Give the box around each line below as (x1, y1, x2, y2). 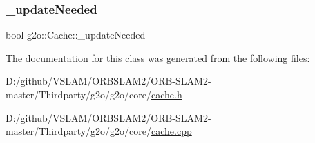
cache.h (151, 87, 182, 101)
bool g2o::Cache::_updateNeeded (6, 27, 146, 42)
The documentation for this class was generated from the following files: (6, 50, 310, 65)
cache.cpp (151, 124, 192, 138)
